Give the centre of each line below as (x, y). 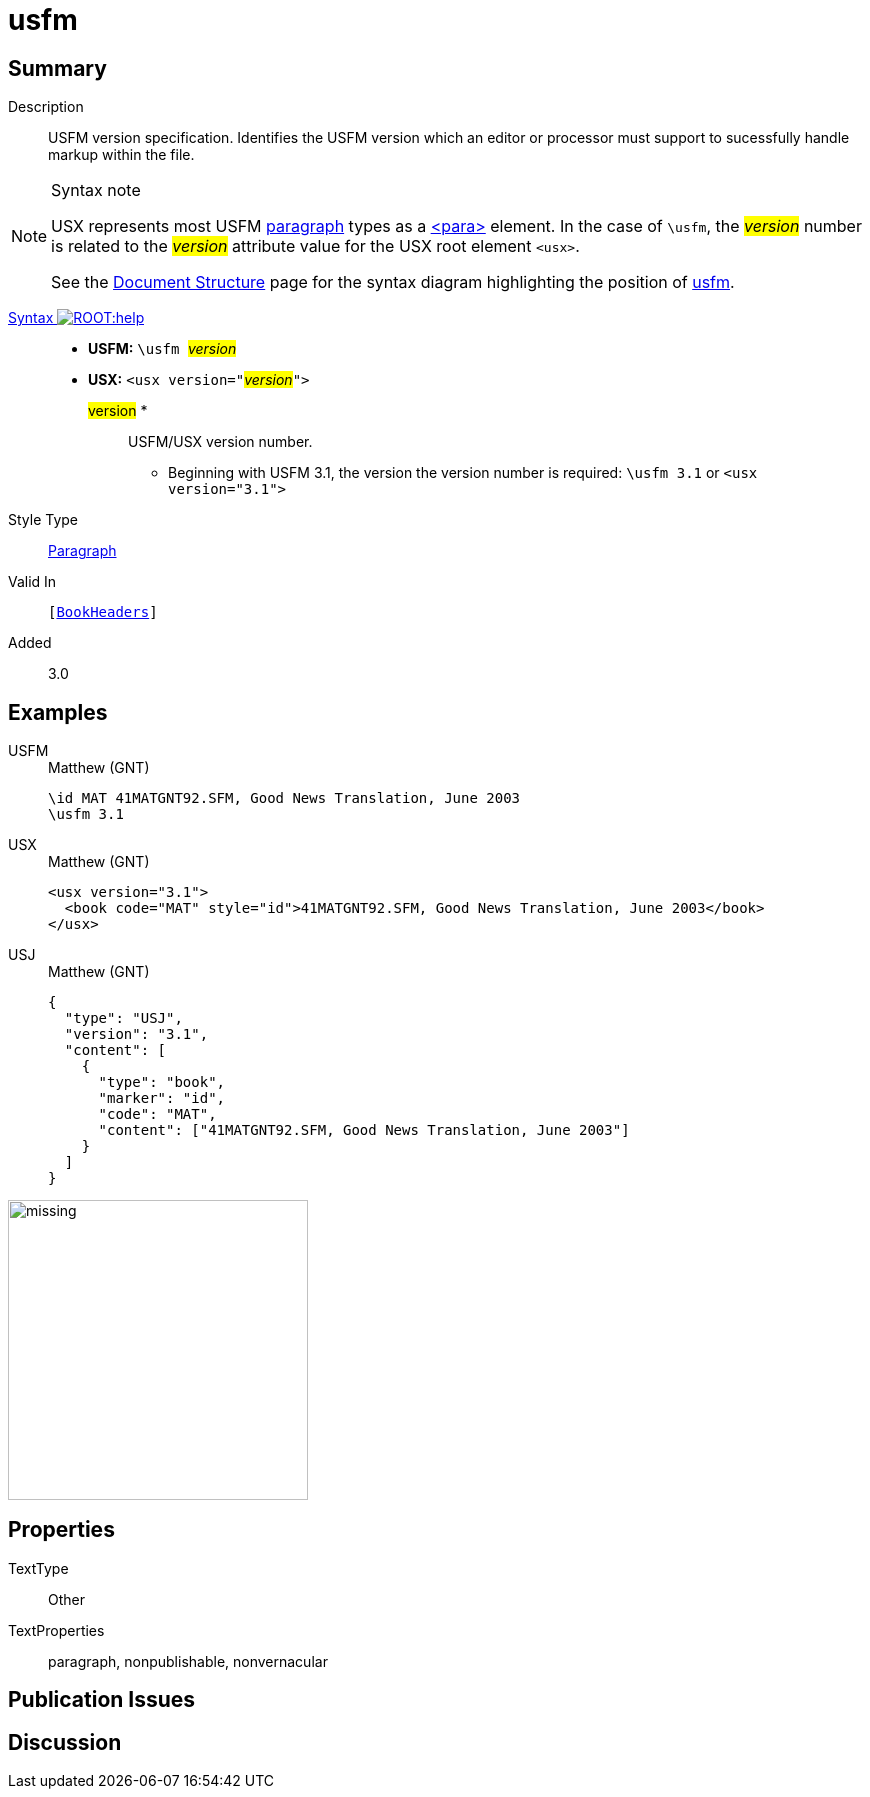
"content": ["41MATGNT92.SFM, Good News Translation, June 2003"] (364, 1130)
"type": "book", (162, 1082)
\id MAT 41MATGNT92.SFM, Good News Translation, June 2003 (284, 798)
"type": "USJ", (123, 1018)
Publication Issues (102, 1700)
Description (46, 107)
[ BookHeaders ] (103, 612)
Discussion (65, 1742)
